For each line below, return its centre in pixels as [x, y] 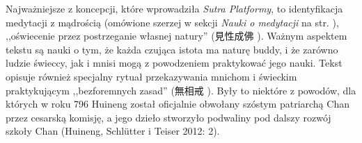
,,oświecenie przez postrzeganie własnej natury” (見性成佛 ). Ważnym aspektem [176, 36]
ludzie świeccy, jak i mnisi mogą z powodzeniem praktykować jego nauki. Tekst [174, 63]
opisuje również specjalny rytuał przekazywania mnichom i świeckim [151, 76]
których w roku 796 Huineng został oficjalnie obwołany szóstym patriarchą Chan [178, 104]
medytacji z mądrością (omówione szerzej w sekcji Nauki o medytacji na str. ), [172, 22]
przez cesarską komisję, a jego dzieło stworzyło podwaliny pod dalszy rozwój [168, 117]
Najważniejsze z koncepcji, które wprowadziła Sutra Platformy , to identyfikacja [174, 8]
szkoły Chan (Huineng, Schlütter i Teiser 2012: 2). [113, 131]
